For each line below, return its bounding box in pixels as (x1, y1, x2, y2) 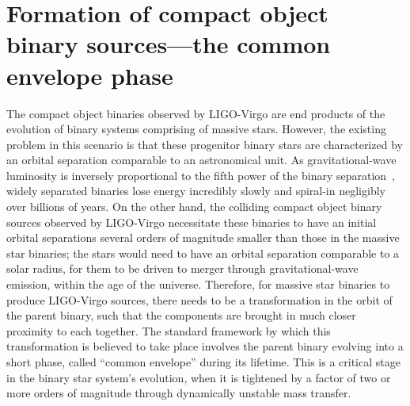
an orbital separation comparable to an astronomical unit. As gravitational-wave (6, 151, 397, 168)
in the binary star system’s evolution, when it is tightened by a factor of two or (6, 369, 391, 385)
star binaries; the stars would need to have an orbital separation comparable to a (6, 244, 400, 261)
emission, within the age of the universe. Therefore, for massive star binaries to (6, 276, 390, 293)
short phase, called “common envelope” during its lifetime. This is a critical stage (6, 354, 401, 370)
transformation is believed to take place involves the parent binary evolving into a (6, 338, 404, 354)
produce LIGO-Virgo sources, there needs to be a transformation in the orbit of (6, 291, 393, 308)
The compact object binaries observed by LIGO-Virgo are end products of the (6, 105, 385, 121)
